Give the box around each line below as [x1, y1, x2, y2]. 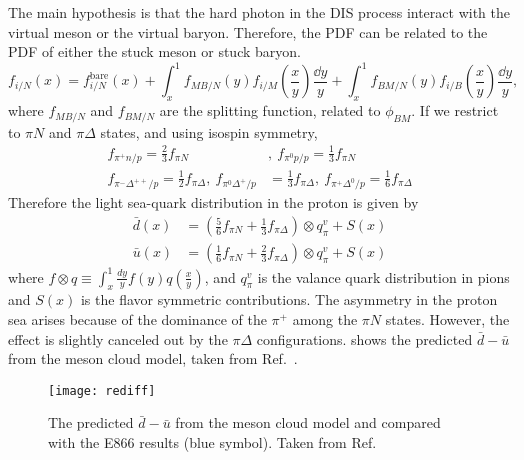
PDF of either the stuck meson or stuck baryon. [8, 41, 301, 62]
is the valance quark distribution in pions [257, 266, 510, 287]
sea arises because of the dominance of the [8, 308, 267, 329]
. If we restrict [411, 100, 499, 121]
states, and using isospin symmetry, [100, 121, 318, 142]
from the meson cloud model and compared [175, 412, 441, 433]
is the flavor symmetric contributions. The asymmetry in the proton [80, 289, 498, 310]
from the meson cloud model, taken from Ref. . [8, 348, 298, 369]
